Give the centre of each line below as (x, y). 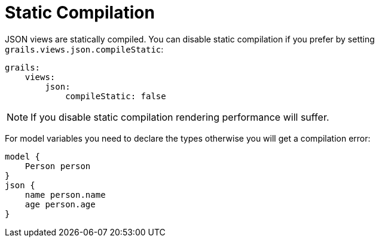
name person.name (65, 194)
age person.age (60, 204)
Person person (58, 166)
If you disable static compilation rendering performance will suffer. (180, 117)
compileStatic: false (116, 96)
